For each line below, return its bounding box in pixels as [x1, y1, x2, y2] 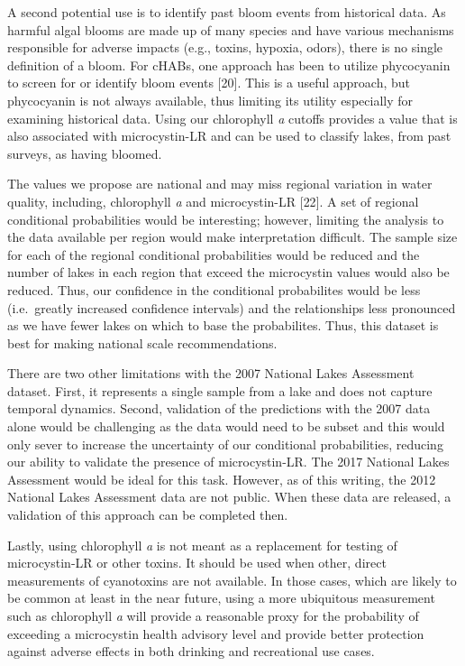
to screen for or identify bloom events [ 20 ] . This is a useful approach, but [7, 73, 411, 92]
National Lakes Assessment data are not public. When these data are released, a [7, 487, 451, 506]
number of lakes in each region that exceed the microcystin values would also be [7, 263, 450, 282]
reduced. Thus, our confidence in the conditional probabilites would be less [7, 280, 421, 299]
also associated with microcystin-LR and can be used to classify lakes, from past [7, 126, 451, 145]
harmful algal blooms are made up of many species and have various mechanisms [7, 20, 454, 39]
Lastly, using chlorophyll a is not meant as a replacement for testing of [7, 535, 397, 554]
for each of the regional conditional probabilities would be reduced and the [7, 245, 420, 264]
